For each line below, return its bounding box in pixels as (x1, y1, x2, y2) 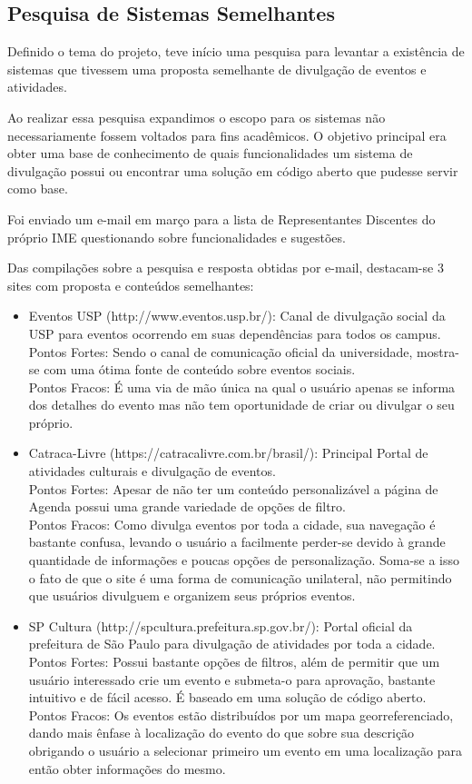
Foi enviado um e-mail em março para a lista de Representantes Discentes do (7, 209, 436, 228)
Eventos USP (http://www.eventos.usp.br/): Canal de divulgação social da (28, 306, 446, 325)
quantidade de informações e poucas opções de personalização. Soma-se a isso (28, 551, 460, 570)
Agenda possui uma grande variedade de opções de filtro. (28, 497, 346, 516)
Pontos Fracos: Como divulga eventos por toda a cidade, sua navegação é (28, 514, 436, 533)
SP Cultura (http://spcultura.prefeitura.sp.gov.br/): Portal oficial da (28, 616, 413, 635)
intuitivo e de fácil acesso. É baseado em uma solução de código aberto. (28, 688, 427, 707)
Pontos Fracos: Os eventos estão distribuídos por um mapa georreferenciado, (28, 705, 454, 724)
